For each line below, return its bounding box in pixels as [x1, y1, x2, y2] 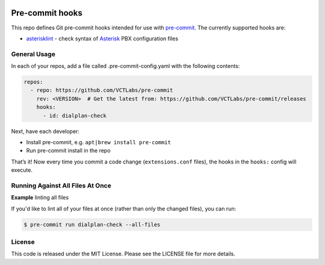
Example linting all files [11, 194, 69, 201]
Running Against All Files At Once [11, 181, 111, 189]
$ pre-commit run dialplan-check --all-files [23, 221, 161, 228]
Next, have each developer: [11, 127, 79, 135]
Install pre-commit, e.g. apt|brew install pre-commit [26, 138, 172, 145]
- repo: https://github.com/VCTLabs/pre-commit [30, 87, 173, 94]
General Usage [11, 50, 55, 58]
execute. [11, 166, 33, 174]
